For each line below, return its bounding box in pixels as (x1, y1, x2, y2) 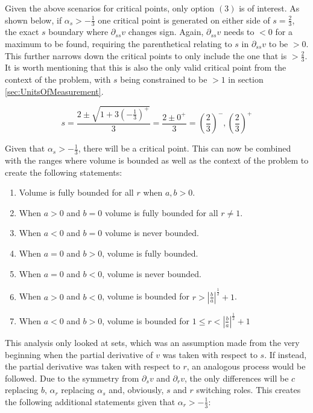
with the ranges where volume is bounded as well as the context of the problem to (5, 154, 309, 167)
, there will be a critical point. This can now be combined (78, 142, 291, 155)
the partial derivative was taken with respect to (5, 360, 180, 373)
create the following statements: (5, 165, 122, 178)
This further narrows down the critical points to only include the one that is (5, 49, 287, 62)
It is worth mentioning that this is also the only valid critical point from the (5, 61, 286, 74)
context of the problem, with (5, 73, 111, 86)
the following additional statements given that (5, 395, 175, 408)
